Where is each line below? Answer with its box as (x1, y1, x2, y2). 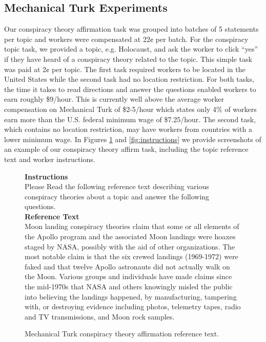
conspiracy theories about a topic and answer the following (25, 191, 210, 201)
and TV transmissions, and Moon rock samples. (25, 311, 175, 322)
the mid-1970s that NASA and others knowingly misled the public (25, 281, 233, 292)
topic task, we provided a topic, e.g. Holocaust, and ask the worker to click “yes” (4, 43, 258, 54)
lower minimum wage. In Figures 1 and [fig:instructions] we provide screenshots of (4, 133, 261, 144)
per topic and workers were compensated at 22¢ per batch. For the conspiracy (4, 33, 249, 44)
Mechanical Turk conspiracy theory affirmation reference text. (25, 328, 219, 339)
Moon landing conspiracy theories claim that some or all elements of (25, 221, 239, 232)
